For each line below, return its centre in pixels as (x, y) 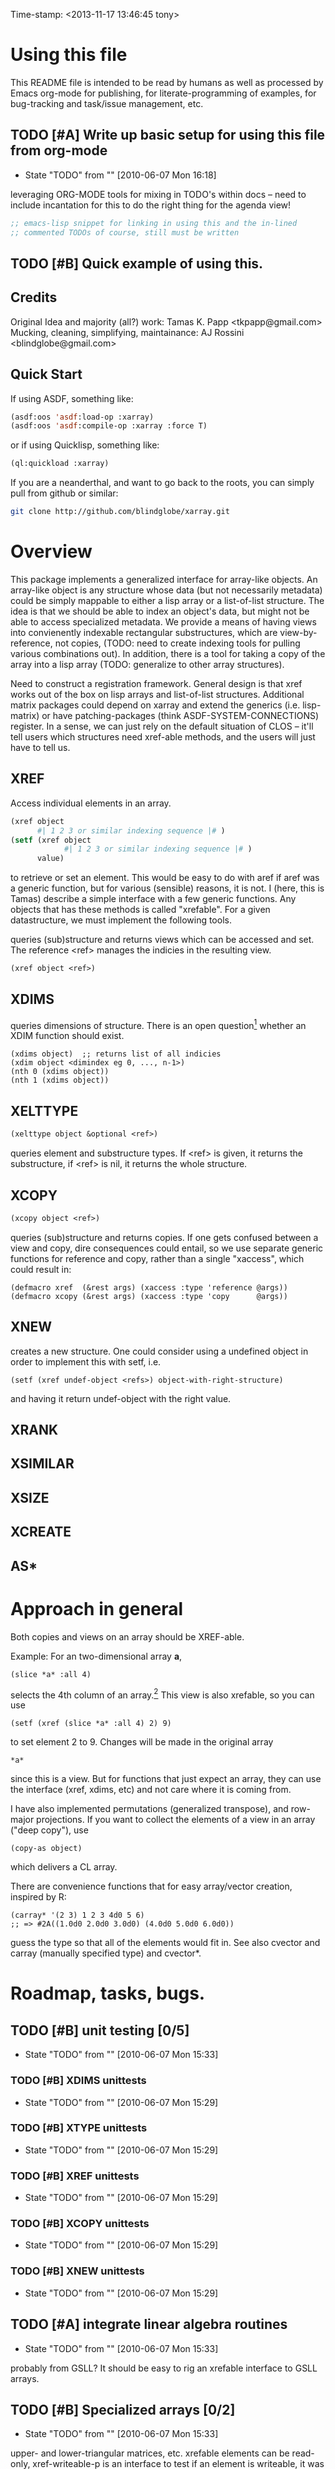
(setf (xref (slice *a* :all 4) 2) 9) (91, 1724)
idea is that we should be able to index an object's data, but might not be (160, 611)
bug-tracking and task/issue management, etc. (107, 103)
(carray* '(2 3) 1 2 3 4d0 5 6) (77, 1915)
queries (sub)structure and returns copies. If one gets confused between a (164, 1237)
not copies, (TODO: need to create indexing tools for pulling (177, 643)
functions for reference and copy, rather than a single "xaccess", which (157, 1258)
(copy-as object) (46, 1849)
